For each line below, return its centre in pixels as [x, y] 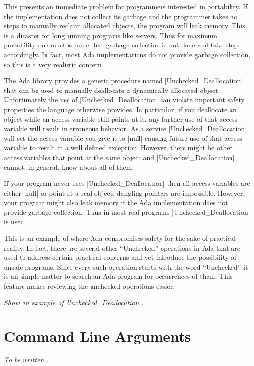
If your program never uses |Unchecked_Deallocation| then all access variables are [127, 183]
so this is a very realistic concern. [54, 64]
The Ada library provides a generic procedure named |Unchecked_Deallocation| [124, 80]
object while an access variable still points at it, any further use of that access [121, 119]
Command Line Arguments [98, 336]
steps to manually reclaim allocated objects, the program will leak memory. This [125, 26]
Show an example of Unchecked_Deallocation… [74, 302]
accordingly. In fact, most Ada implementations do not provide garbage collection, [127, 54]
